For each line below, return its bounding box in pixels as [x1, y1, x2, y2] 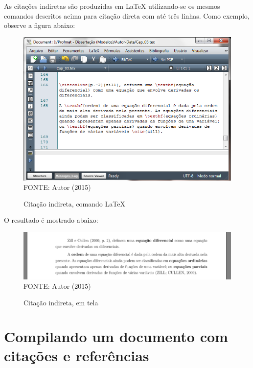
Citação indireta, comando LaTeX [23, 198, 125, 208]
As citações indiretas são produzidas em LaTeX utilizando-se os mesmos [4, 1, 220, 11]
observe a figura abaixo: [4, 20, 75, 30]
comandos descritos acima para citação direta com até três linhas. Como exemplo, [4, 10, 250, 21]
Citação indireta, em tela [23, 297, 98, 307]
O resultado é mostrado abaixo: [4, 215, 98, 225]
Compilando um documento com [4, 326, 228, 346]
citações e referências [4, 345, 149, 365]
